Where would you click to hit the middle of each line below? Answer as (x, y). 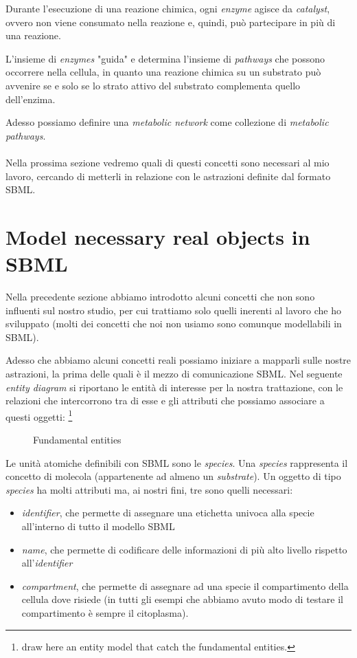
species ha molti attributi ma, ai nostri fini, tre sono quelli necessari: (149, 489)
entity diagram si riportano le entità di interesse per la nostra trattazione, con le (174, 387)
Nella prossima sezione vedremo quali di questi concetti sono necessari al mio (168, 162)
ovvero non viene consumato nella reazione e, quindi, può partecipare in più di (171, 22)
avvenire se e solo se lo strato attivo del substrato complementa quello (153, 85)
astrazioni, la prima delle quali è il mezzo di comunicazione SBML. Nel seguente (174, 373)
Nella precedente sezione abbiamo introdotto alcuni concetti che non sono (160, 297)
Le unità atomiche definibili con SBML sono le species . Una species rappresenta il (177, 462)
